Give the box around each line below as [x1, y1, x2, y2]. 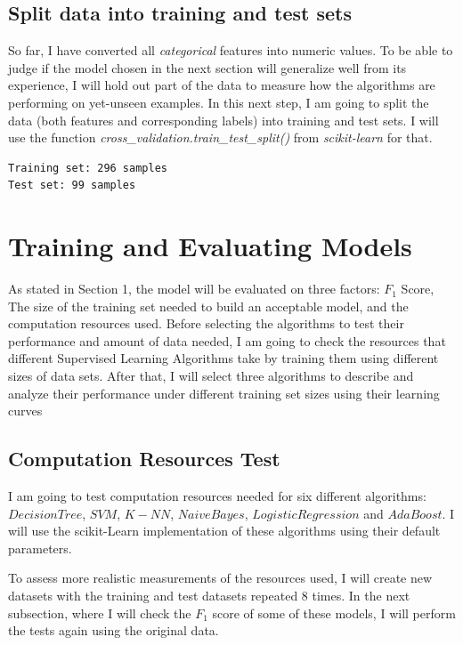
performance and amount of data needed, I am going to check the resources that [8, 331, 446, 350]
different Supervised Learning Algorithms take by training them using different [8, 349, 439, 367]
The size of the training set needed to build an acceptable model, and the [8, 296, 409, 315]
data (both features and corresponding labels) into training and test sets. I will [8, 110, 439, 129]
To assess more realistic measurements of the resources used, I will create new [8, 568, 433, 587]
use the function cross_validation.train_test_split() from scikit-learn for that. [8, 128, 433, 147]
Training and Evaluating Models [8, 228, 412, 264]
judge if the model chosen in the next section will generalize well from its [8, 58, 407, 77]
